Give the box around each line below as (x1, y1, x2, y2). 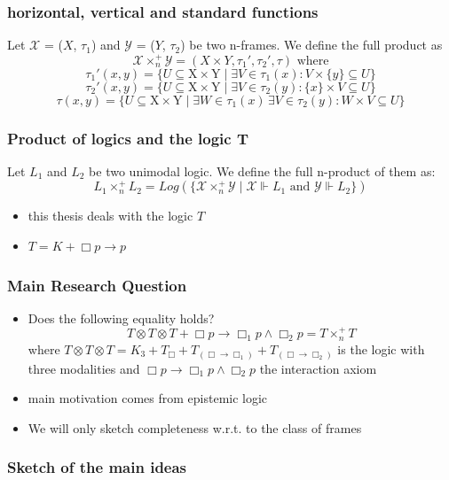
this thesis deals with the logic (28, 206, 193, 225)
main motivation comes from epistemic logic (28, 389, 268, 407)
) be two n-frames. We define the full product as (180, 35, 443, 54)
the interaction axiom (259, 359, 377, 377)
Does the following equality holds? (28, 308, 215, 327)
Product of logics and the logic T (7, 127, 249, 149)
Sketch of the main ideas (7, 456, 187, 478)
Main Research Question (7, 274, 187, 296)
